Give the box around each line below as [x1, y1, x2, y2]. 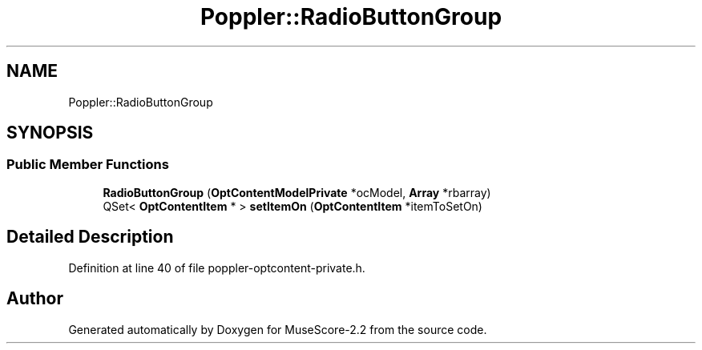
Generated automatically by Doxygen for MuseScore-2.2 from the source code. [68, 322, 487, 336]
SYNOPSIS [6, 123, 94, 143]
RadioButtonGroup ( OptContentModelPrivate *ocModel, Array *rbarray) [103, 185, 491, 199]
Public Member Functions [6, 156, 169, 173]
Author [6, 288, 63, 309]
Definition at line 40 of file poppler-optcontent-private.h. [68, 260, 365, 275]
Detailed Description [6, 227, 174, 247]
